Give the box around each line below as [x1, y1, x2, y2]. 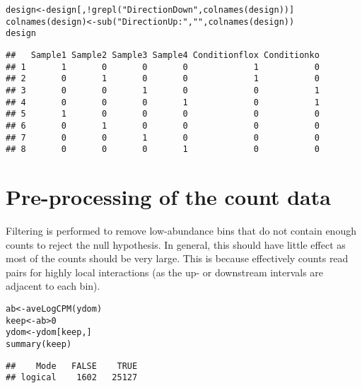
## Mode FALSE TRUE [6, 360, 138, 371]
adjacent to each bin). [6, 278, 100, 293]
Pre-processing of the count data [6, 182, 331, 211]
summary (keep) [6, 339, 72, 349]
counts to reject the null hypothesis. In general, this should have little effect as [6, 237, 346, 252]
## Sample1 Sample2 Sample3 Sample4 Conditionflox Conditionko [6, 49, 320, 60]
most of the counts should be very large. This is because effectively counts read [6, 251, 349, 266]
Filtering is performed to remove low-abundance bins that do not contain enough [6, 223, 356, 237]
